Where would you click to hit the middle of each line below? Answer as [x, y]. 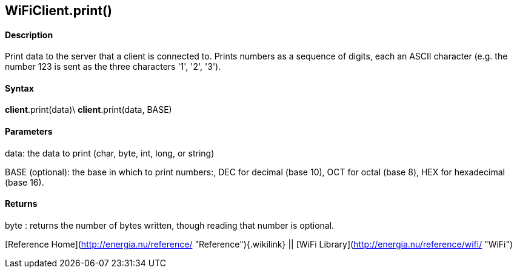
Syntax [19, 88]
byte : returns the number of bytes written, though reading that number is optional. [170, 225]
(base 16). [25, 182]
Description [29, 35]
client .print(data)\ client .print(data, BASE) [88, 110]
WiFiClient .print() [58, 11]
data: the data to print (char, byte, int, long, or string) [110, 153]
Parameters [29, 132]
